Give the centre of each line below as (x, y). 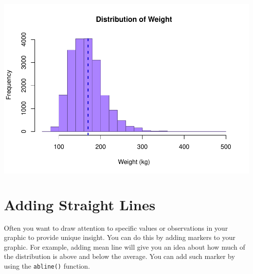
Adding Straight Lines (80, 204)
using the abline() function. (47, 266)
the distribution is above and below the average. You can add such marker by (119, 256)
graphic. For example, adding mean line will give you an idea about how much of (125, 247)
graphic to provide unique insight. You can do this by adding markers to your (120, 237)
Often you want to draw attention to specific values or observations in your (116, 228)
